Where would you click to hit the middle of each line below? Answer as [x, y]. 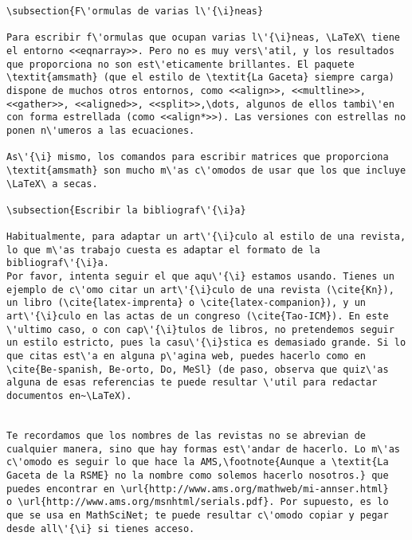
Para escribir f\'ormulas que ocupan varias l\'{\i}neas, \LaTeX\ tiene [203, 38]
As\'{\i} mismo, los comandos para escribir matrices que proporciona [198, 157]
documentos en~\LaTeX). [69, 396]
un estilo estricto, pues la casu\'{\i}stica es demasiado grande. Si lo [206, 343]
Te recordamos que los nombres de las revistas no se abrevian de [186, 436]
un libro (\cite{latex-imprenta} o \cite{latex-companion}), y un [186, 303]
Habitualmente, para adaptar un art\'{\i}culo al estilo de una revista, [206, 237]
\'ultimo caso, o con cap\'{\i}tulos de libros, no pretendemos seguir [200, 329]
